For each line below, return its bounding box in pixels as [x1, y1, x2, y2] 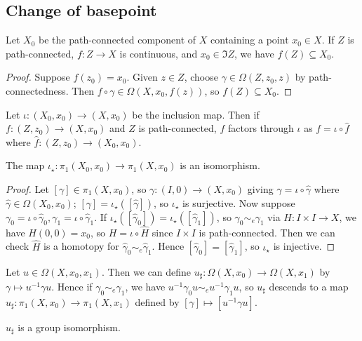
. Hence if [51, 279, 93, 294]
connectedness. [6, 83, 69, 98]
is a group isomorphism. [18, 319, 121, 334]
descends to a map [269, 279, 349, 294]
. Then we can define [101, 264, 192, 279]
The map [6, 158, 45, 173]
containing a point [210, 32, 289, 47]
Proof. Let [6, 181, 49, 196]
